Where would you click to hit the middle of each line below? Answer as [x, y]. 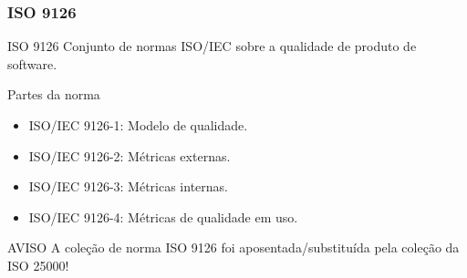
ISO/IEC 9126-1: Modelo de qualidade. [138, 125]
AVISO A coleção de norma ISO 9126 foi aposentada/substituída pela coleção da [233, 247]
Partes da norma [54, 94]
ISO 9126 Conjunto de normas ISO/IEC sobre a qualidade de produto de [212, 46]
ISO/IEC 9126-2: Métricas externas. [130, 155]
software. [32, 63]
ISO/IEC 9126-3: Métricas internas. [128, 186]
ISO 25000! [38, 265]
